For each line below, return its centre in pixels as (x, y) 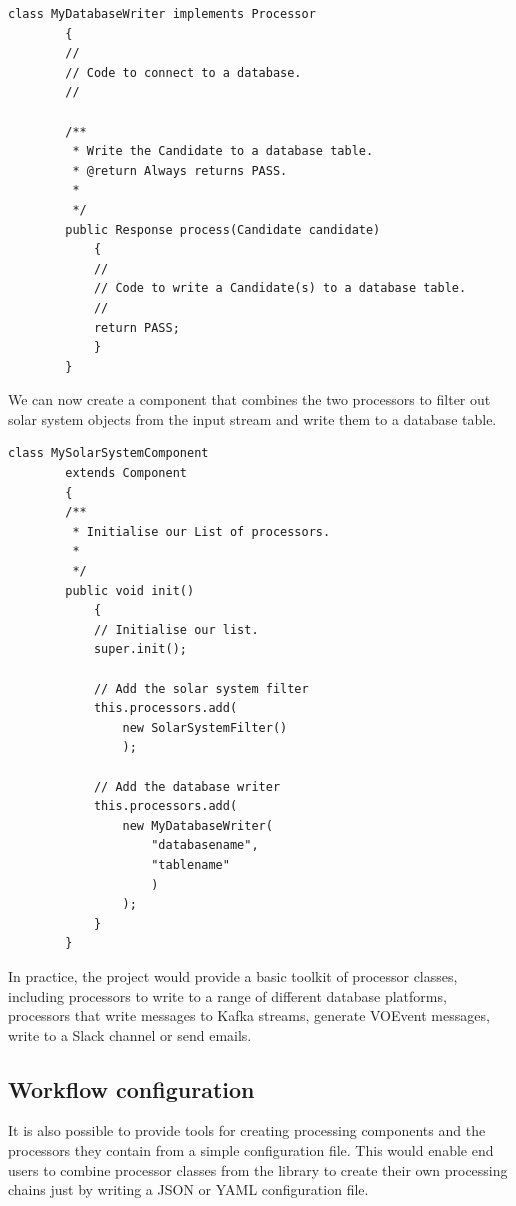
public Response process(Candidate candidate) (223, 229)
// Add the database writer (187, 786)
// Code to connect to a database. (183, 72)
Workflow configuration (131, 1088)
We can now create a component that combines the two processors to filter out (249, 399)
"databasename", (205, 845)
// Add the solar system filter (201, 688)
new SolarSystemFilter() (205, 727)
